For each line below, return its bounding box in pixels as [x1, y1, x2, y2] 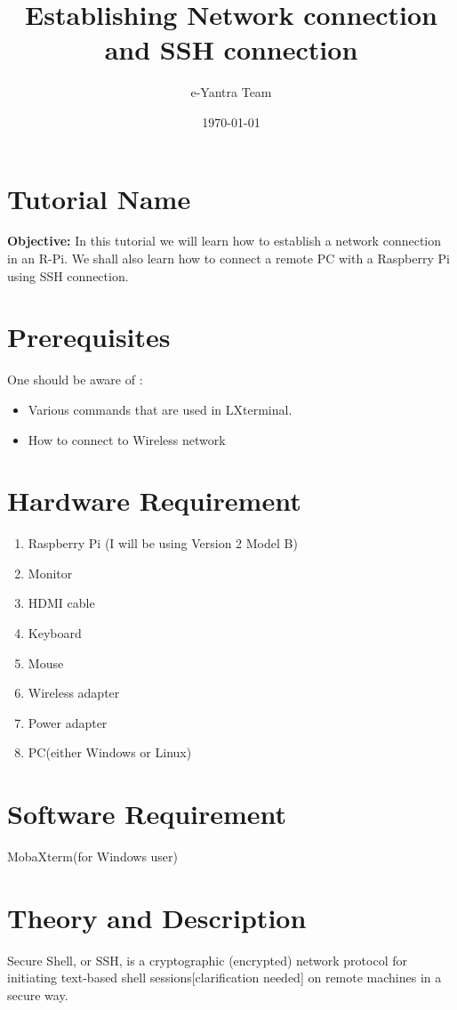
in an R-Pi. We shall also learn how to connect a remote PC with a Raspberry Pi [7, 249, 450, 268]
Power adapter [28, 713, 108, 731]
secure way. [7, 986, 68, 1005]
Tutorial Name [7, 180, 191, 216]
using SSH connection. [7, 266, 129, 285]
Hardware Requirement [7, 482, 301, 519]
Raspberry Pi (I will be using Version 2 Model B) [28, 534, 298, 553]
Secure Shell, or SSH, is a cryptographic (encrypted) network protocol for [7, 950, 407, 969]
